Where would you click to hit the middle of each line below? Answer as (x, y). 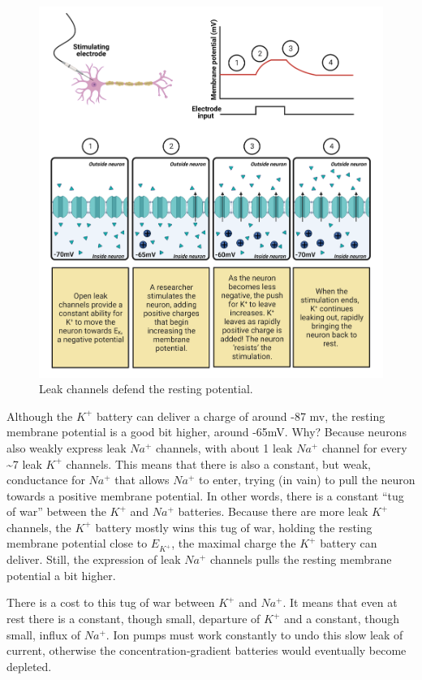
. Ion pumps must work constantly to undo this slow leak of (254, 634)
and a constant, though (342, 618)
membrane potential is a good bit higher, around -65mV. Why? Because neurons (207, 432)
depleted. (29, 666)
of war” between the (56, 511)
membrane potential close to (77, 543)
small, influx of (44, 634)
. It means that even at (340, 602)
